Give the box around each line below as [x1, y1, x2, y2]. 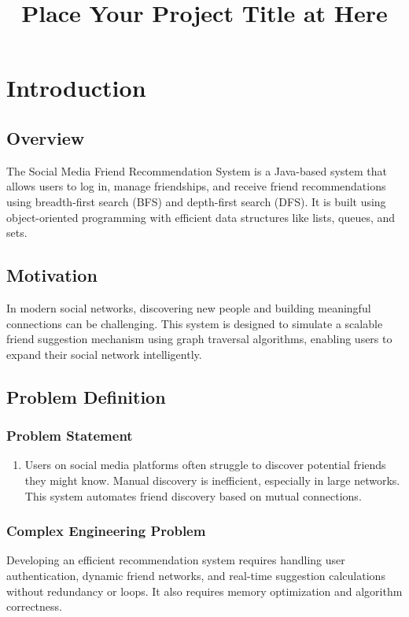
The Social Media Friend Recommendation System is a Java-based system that [6, 162, 387, 179]
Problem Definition [6, 384, 166, 408]
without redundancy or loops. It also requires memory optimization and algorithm [6, 582, 403, 599]
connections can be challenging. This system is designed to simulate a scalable [6, 315, 383, 331]
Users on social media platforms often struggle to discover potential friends [24, 456, 386, 473]
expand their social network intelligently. [6, 345, 202, 362]
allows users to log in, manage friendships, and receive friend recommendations [6, 178, 386, 194]
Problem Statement [6, 426, 133, 445]
